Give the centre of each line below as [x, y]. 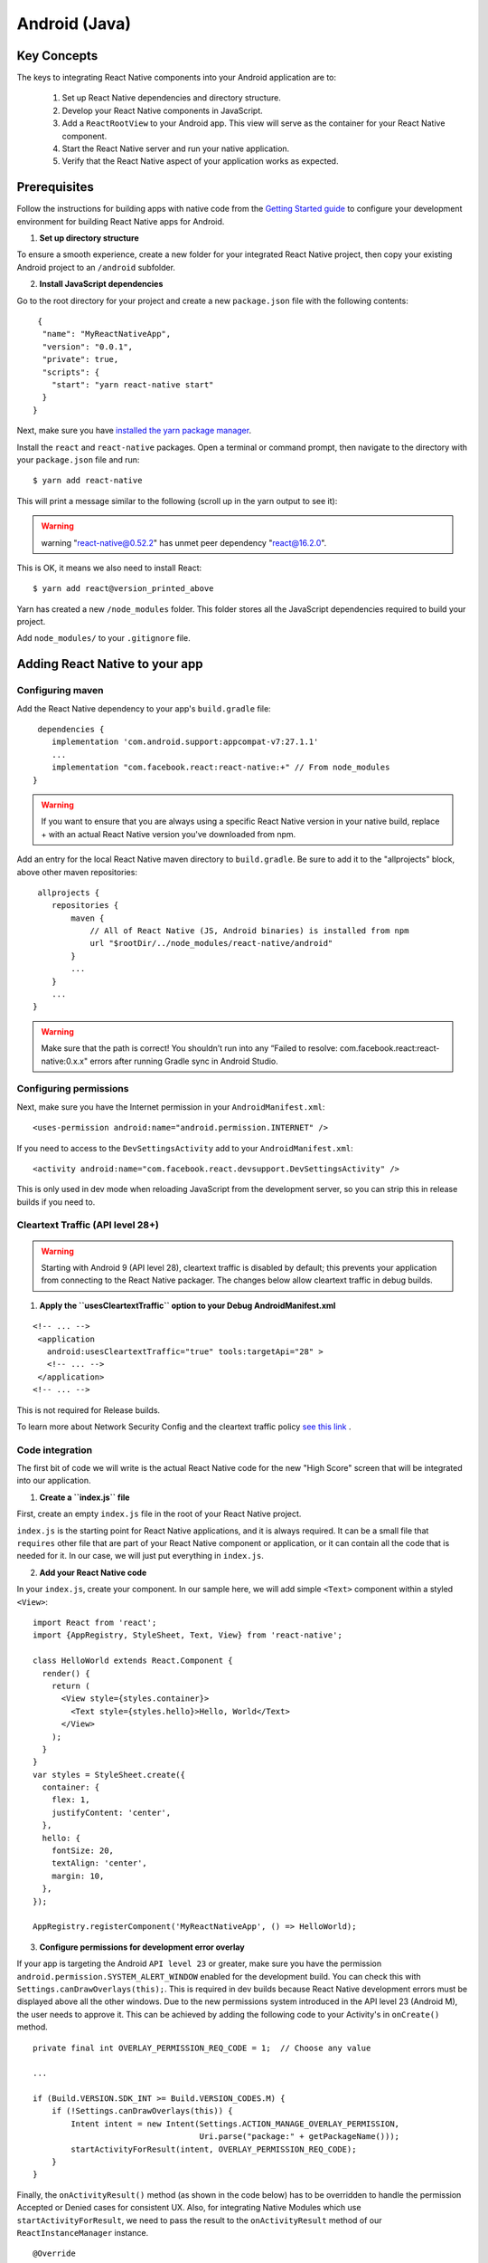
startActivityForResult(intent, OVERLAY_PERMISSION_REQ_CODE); [214, 2149]
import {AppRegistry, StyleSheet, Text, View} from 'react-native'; [188, 1635]
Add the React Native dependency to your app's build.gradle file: [144, 708]
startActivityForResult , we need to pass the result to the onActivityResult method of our [200, 2220]
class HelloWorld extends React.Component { [133, 1661]
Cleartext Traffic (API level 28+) [88, 1225]
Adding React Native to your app [110, 664]
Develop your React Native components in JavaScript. [163, 110]
